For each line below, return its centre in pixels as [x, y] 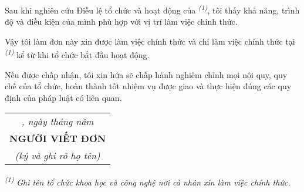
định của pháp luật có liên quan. [63, 97]
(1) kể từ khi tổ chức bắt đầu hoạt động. [77, 54]
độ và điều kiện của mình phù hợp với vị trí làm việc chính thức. [121, 21]
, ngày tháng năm [58, 122]
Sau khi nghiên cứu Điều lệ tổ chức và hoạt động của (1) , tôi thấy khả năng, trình [152, 9]
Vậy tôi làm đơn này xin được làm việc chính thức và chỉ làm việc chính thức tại [150, 41]
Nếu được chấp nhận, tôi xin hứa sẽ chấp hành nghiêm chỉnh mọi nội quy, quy [146, 74]
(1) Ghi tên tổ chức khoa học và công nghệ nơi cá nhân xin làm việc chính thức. [148, 181]
